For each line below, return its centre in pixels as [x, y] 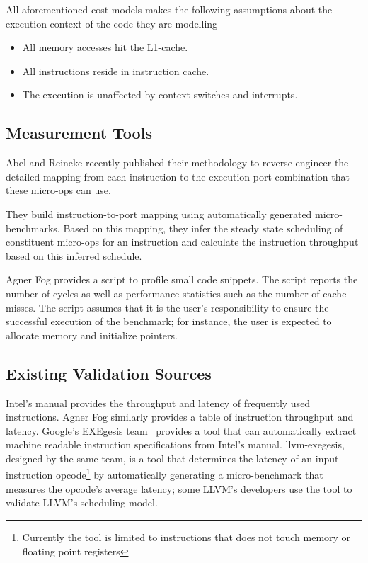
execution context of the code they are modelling [112, 23]
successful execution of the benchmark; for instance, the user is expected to [169, 321]
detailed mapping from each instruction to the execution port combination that [178, 176]
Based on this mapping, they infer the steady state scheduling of [203, 228]
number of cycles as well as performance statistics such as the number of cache [176, 293]
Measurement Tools [79, 133]
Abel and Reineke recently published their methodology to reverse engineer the [177, 163]
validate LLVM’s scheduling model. [82, 502]
